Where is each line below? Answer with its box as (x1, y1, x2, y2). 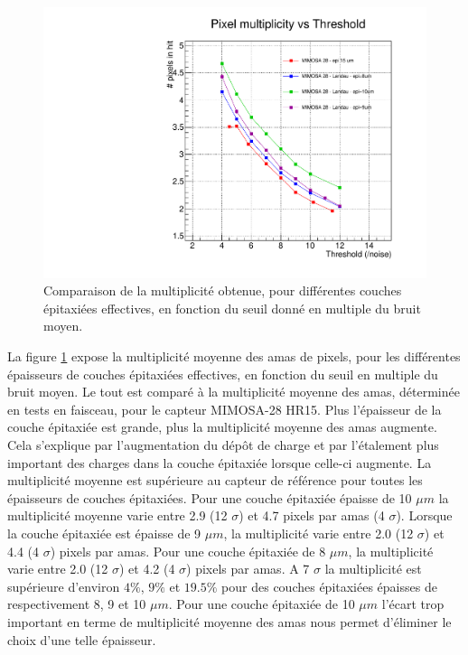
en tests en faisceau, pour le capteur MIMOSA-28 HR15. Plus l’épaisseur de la (7, 399, 442, 418)
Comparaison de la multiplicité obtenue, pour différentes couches (43, 281, 402, 300)
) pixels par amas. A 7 (186, 559, 310, 578)
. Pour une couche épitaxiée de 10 (168, 594, 355, 613)
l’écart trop (381, 594, 445, 613)
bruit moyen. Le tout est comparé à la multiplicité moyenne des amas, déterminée (7, 382, 460, 401)
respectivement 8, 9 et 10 (7, 594, 146, 613)
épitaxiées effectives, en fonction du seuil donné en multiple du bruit (43, 298, 421, 317)
